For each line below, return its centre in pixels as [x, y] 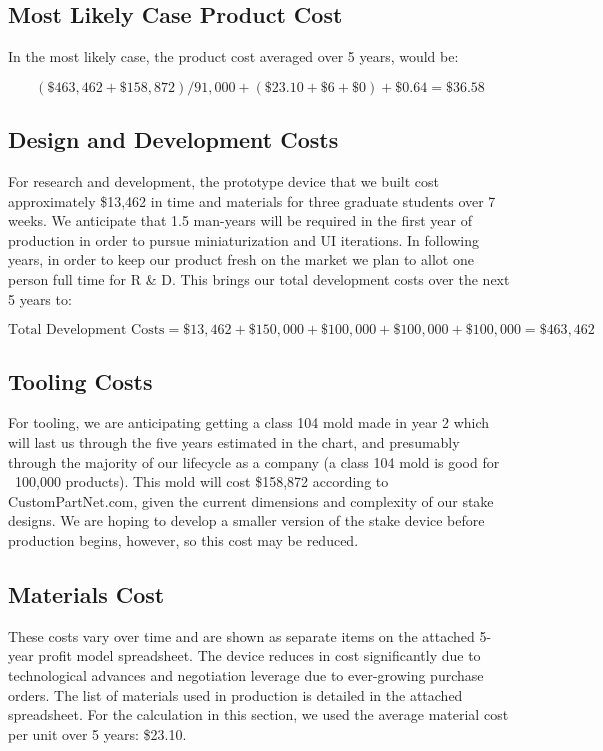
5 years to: [40, 298]
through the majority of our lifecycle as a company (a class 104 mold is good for [254, 461]
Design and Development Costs [173, 139]
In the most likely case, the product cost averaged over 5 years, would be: [233, 56]
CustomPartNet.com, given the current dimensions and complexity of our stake [251, 500]
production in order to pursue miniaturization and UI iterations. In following [244, 239]
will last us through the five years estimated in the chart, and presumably [234, 441]
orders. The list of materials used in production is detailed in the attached [235, 694]
